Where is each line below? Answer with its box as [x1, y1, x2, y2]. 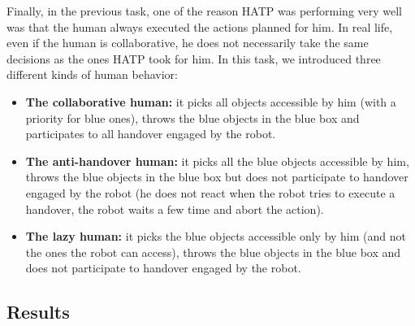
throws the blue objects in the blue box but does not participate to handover [25, 168, 409, 185]
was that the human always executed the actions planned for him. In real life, [6, 18, 393, 35]
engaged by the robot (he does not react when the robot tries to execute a [25, 184, 396, 201]
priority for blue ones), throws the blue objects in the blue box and [25, 109, 360, 126]
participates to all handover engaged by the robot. [25, 125, 276, 142]
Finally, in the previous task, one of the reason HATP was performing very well [6, 2, 403, 19]
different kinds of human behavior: [6, 66, 178, 83]
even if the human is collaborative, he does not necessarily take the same [6, 34, 369, 51]
